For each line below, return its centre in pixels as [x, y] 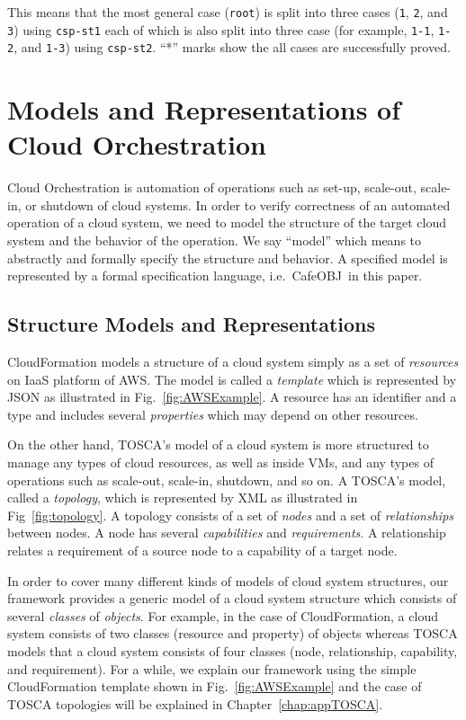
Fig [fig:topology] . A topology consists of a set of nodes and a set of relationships [231, 515]
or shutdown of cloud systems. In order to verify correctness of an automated [238, 204]
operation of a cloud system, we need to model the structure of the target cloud [227, 222]
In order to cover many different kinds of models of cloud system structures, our [228, 580]
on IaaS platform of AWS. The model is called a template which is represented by [232, 379]
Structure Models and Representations [192, 324]
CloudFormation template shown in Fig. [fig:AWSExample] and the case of [215, 686]
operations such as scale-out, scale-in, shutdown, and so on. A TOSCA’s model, [227, 480]
